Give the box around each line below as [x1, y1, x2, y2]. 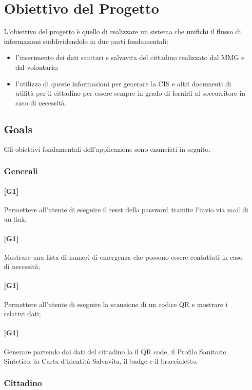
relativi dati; [4, 308, 41, 319]
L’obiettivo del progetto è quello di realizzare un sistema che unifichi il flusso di [4, 26, 241, 37]
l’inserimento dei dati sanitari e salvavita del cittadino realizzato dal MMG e [15, 52, 245, 62]
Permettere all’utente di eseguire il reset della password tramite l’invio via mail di [4, 204, 248, 214]
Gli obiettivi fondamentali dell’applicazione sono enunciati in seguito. [4, 144, 211, 154]
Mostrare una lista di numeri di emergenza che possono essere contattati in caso [4, 251, 243, 262]
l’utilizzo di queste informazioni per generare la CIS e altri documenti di [15, 78, 231, 88]
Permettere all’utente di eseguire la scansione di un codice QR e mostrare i [4, 299, 228, 309]
